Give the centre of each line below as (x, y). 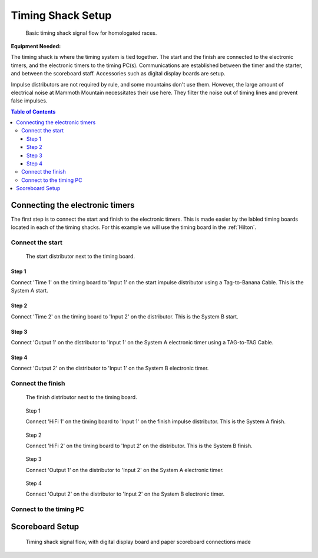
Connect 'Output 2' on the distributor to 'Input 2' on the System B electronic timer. (125, 494)
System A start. (29, 291)
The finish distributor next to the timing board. (82, 397)
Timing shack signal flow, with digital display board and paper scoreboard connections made (138, 542)
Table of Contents (33, 111)
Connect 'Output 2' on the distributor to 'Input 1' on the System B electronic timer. (110, 368)
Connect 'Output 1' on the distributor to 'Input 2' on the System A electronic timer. (125, 470)
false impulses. (29, 101)
